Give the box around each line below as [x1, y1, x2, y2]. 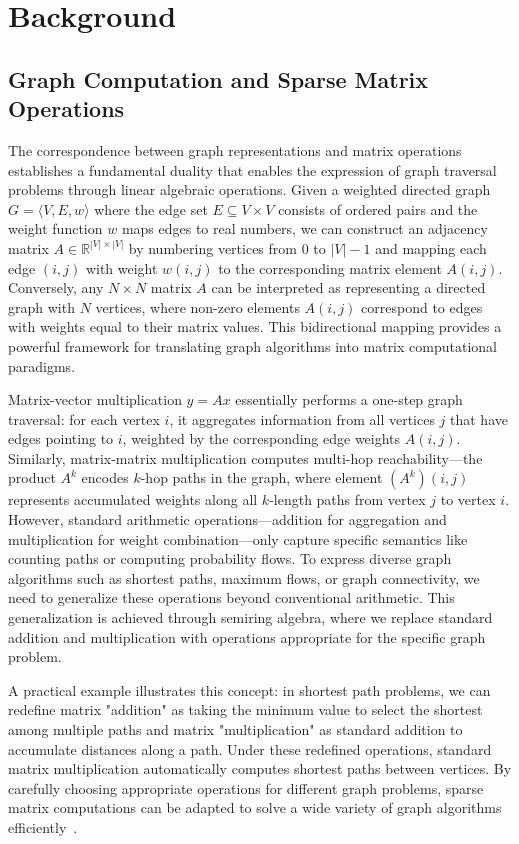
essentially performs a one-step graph [235, 389, 463, 410]
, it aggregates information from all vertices [169, 408, 435, 429]
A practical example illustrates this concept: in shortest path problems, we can [8, 679, 491, 700]
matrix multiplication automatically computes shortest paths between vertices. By [8, 758, 512, 779]
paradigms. [8, 355, 76, 376]
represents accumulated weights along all [8, 489, 258, 510]
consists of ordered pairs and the [278, 198, 478, 219]
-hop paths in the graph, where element [140, 467, 383, 488]
